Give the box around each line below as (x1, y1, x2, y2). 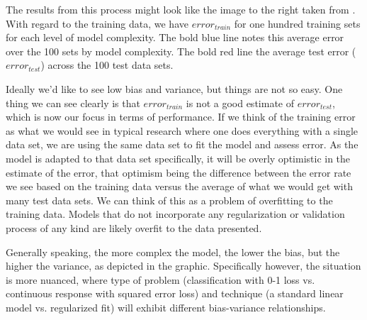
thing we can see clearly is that (6, 95, 140, 110)
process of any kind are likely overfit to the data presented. (6, 220, 262, 235)
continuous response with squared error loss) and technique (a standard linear (6, 286, 344, 301)
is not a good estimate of (186, 95, 294, 110)
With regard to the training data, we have (6, 16, 188, 31)
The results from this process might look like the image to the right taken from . (6, 2, 356, 16)
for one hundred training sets (234, 16, 361, 31)
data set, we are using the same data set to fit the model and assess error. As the (6, 137, 358, 152)
